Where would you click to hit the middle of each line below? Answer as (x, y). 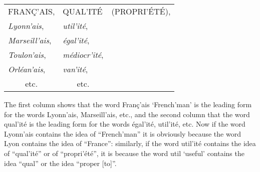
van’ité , (75, 69)
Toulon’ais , (27, 55)
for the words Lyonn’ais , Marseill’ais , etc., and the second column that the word (127, 114)
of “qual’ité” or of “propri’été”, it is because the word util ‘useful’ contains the (124, 153)
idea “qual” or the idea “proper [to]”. (60, 163)
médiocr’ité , (83, 55)
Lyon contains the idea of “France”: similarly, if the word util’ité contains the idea (130, 143)
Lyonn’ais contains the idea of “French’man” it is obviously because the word (122, 133)
